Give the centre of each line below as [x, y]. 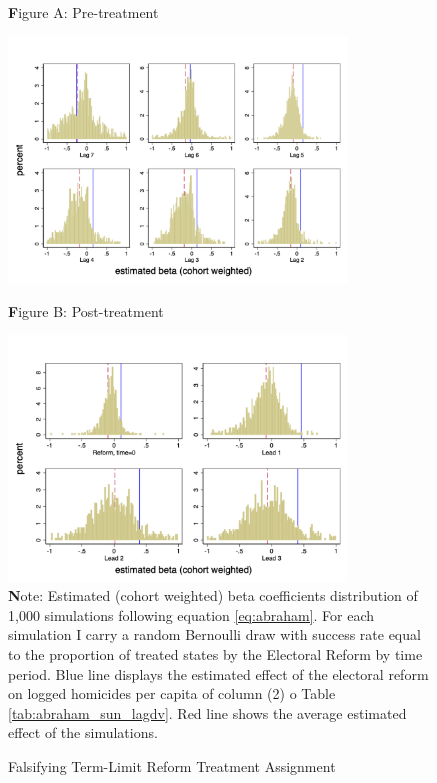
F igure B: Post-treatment [86, 310]
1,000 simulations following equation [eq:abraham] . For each [191, 614]
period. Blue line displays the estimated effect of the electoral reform [218, 673]
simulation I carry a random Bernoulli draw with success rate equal [214, 634]
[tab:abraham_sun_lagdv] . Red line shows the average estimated [207, 712]
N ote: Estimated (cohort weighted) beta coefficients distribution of [213, 595]
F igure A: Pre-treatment [83, 12]
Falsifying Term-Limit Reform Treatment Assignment [172, 766]
